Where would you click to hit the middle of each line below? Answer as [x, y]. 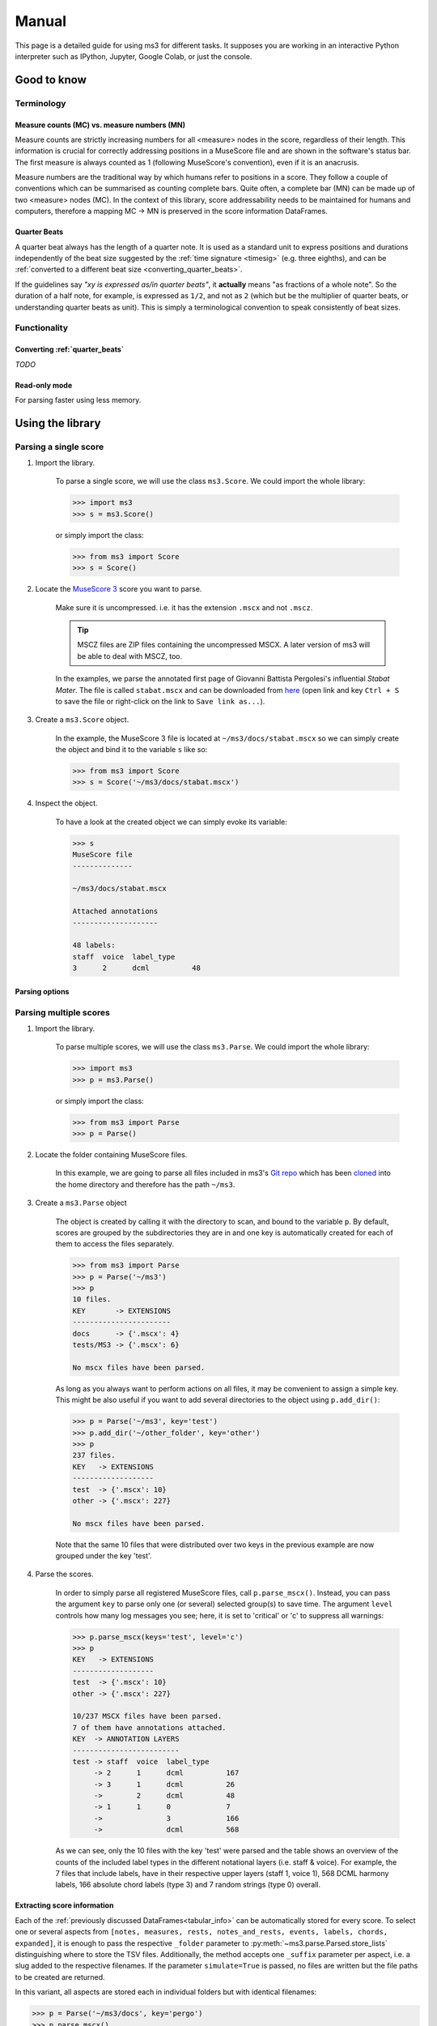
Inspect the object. [66, 803]
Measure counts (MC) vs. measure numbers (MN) [100, 125]
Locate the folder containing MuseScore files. [111, 1154]
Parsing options [42, 991]
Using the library [58, 423]
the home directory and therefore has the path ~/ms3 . [145, 1184]
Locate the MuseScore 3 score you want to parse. [119, 589]
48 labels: [94, 945]
